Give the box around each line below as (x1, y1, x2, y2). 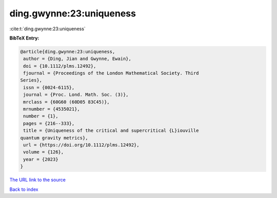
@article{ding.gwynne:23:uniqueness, (20, 49, 115, 54)
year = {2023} (23, 156, 58, 162)
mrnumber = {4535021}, (23, 106, 81, 112)
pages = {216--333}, (23, 121, 75, 126)
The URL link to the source (9, 177, 66, 183)
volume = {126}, (23, 149, 64, 155)
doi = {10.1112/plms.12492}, (23, 63, 96, 69)
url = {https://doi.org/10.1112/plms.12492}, (23, 142, 140, 148)
